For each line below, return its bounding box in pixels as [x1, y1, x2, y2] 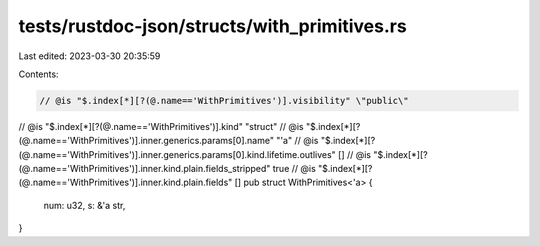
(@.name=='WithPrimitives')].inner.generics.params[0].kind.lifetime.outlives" [18, 148, 337, 160]
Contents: [18, 68, 59, 80]
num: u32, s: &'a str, [43, 199, 126, 211]
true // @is [272, 163, 317, 175]
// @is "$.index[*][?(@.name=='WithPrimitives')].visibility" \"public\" [39, 95, 409, 106]
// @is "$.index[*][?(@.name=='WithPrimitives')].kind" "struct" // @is [18, 120, 304, 132]
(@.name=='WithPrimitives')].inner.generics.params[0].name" [18, 135, 275, 147]
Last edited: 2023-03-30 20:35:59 [18, 50, 161, 62]
